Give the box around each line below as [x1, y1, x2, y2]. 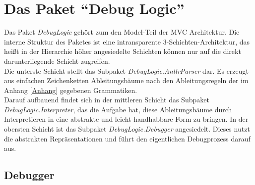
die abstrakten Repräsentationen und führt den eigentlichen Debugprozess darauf [4, 133, 251, 143]
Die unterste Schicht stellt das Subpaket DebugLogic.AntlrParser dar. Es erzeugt [4, 65, 249, 76]
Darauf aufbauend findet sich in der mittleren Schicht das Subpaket [4, 94, 209, 105]
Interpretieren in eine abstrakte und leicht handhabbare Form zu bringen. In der [4, 114, 249, 124]
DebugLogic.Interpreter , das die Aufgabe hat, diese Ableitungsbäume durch [4, 104, 232, 114]
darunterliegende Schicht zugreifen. [4, 55, 110, 66]
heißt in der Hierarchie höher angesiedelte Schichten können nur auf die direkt [4, 46, 241, 56]
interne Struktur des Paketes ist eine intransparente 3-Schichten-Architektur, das [4, 36, 250, 46]
